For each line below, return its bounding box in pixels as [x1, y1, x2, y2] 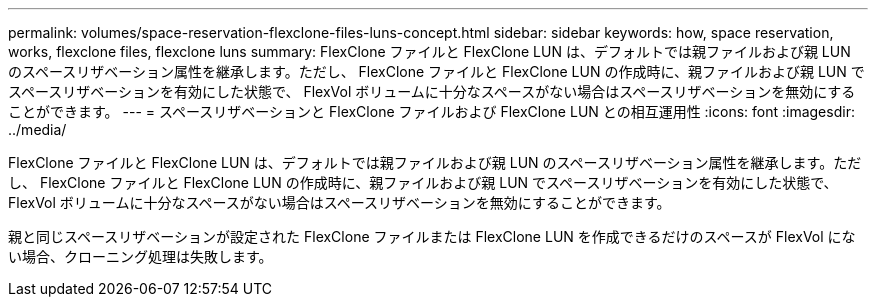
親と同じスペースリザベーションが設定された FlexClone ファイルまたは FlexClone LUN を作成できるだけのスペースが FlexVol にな [8, 228, 856, 245]
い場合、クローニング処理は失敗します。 [8, 248, 273, 265]
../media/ [8, 121, 67, 138]
